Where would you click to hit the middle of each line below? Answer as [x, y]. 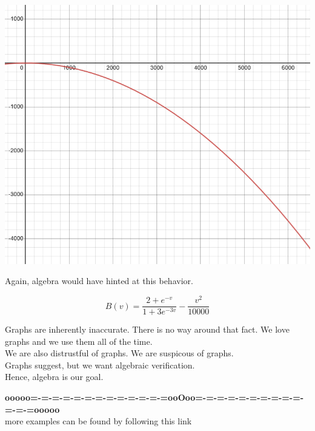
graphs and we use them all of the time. [79, 341]
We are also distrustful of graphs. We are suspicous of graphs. [119, 353]
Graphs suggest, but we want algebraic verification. [100, 365]
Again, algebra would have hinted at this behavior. [99, 281]
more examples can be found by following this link [98, 421]
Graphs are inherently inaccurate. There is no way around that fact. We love [147, 329]
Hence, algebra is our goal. [54, 377]
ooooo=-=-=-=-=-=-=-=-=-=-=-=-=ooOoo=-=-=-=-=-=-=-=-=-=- [154, 397]
